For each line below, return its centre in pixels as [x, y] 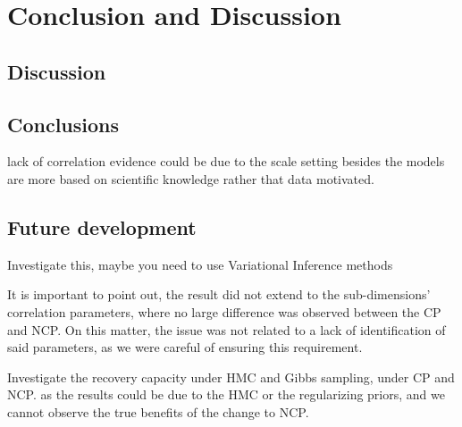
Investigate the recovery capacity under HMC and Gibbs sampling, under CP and [231, 377]
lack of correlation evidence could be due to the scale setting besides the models [226, 161]
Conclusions [63, 124]
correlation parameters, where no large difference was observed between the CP [224, 311]
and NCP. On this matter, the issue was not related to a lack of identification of [227, 329]
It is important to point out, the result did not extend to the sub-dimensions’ [219, 294]
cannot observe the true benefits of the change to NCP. [158, 411]
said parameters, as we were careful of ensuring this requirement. [185, 347]
